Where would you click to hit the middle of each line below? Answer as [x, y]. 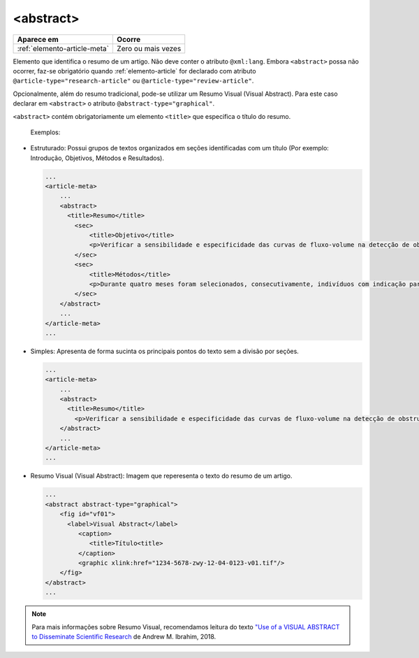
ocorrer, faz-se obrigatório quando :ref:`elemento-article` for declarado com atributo [134, 71]
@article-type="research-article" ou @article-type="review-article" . [133, 81]
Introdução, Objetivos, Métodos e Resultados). [97, 158]
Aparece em [38, 39]
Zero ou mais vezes [149, 48]
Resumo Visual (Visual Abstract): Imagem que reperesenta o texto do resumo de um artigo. [161, 476]
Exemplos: [45, 132]
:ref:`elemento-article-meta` [63, 48]
